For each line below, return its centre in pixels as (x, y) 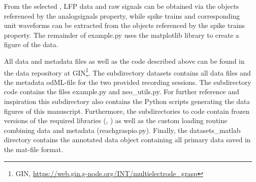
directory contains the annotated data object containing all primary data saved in (127, 140)
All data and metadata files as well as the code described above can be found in (124, 61)
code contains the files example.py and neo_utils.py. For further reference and (122, 91)
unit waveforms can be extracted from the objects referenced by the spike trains (125, 25)
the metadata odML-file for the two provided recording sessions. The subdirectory (128, 82)
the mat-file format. (34, 149)
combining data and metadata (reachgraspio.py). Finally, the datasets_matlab (122, 130)
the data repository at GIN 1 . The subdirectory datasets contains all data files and (128, 72)
